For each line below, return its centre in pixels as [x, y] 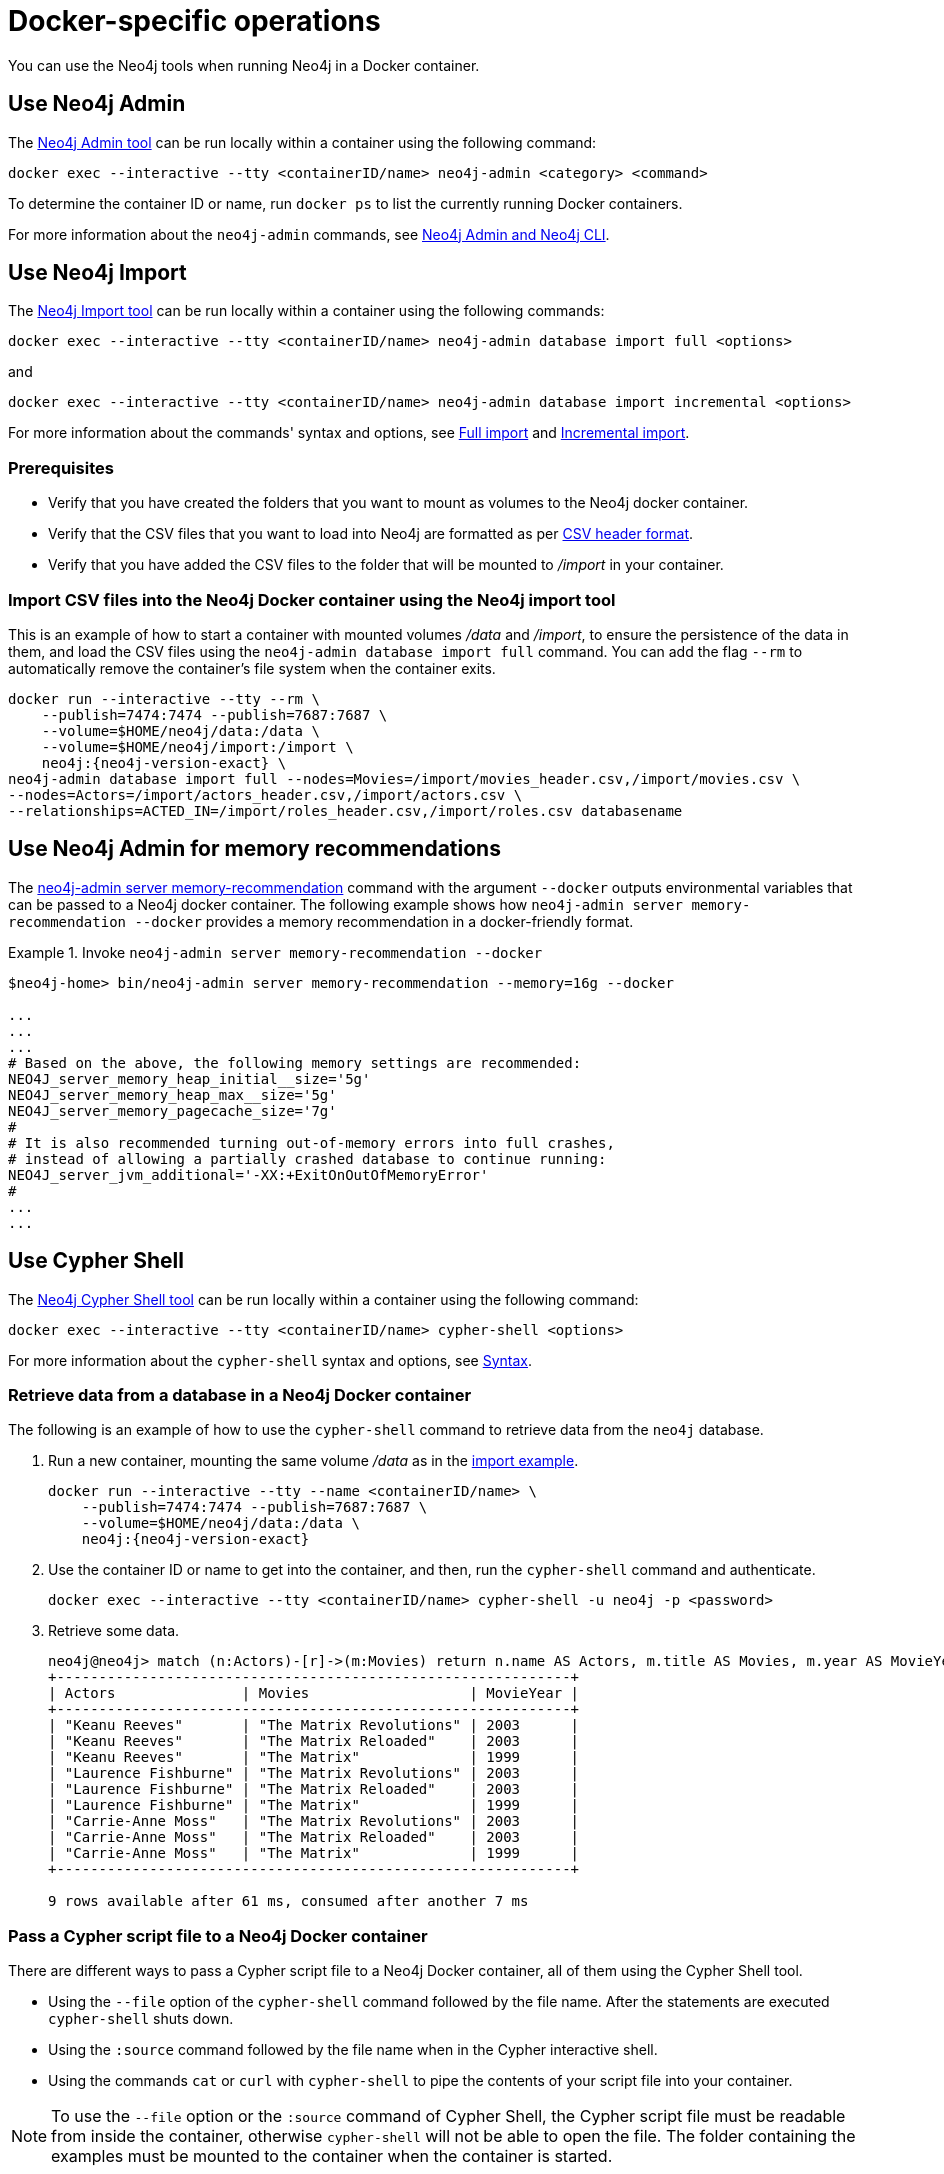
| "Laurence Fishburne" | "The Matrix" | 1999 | [314, 1805]
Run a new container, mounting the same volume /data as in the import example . [313, 1461]
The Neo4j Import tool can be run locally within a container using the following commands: [306, 311]
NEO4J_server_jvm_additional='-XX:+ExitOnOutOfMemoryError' [248, 1174]
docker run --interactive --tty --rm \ [164, 698]
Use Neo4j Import [97, 273]
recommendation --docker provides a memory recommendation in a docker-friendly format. [321, 921]
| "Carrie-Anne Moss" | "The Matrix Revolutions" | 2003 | [314, 1821]
